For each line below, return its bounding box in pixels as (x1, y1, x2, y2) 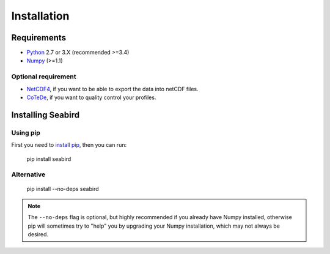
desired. (28, 231, 49, 238)
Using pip (11, 129, 41, 137)
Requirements (11, 32, 67, 43)
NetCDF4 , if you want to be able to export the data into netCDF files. (26, 85, 199, 92)
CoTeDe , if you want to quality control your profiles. (26, 94, 156, 101)
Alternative (11, 170, 46, 179)
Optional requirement (11, 72, 76, 81)
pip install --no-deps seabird (26, 185, 99, 193)
